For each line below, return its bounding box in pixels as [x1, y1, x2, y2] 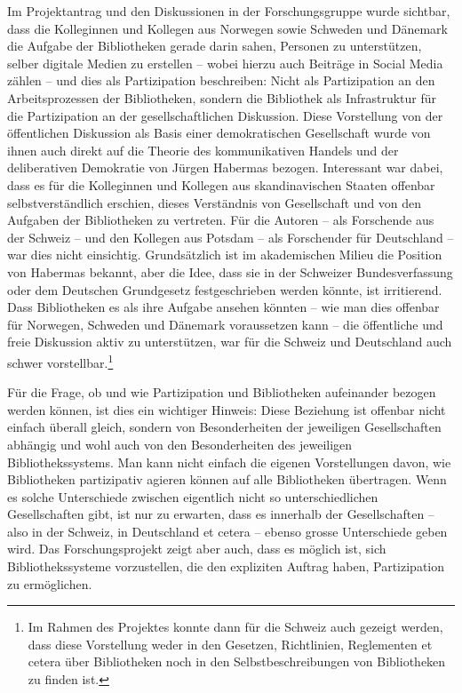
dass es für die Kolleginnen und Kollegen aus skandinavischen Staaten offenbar [7, 175, 435, 194]
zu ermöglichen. [7, 574, 92, 593]
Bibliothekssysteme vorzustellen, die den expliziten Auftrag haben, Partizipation [7, 557, 445, 576]
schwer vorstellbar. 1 [7, 350, 114, 371]
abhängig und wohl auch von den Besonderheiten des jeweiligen [7, 434, 353, 453]
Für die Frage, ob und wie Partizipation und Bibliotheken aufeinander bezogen [7, 383, 436, 402]
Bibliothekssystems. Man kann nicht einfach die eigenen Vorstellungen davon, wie [7, 452, 451, 471]
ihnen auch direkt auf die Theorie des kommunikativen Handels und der [7, 140, 399, 159]
